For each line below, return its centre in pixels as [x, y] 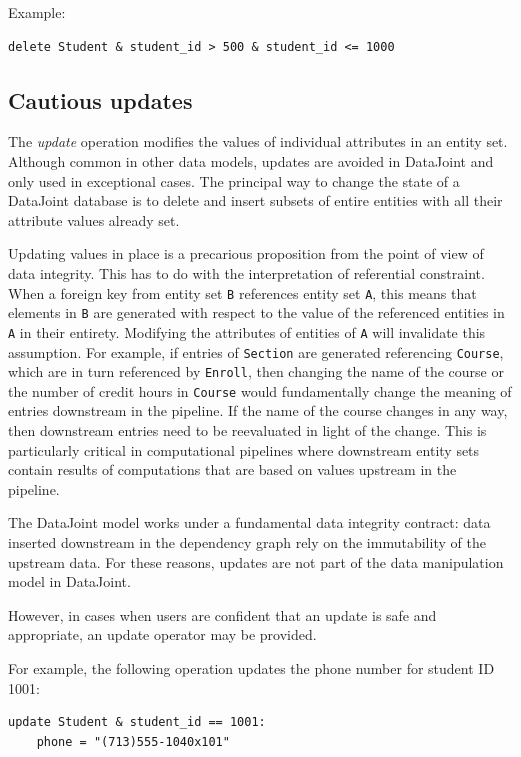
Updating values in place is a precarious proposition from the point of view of [246, 253]
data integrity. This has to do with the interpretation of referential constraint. [246, 272]
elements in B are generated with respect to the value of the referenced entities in [256, 312]
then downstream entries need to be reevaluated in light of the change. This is [247, 430]
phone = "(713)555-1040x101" [133, 741]
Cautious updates [100, 99]
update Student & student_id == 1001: [137, 722]
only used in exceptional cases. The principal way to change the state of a [234, 180]
